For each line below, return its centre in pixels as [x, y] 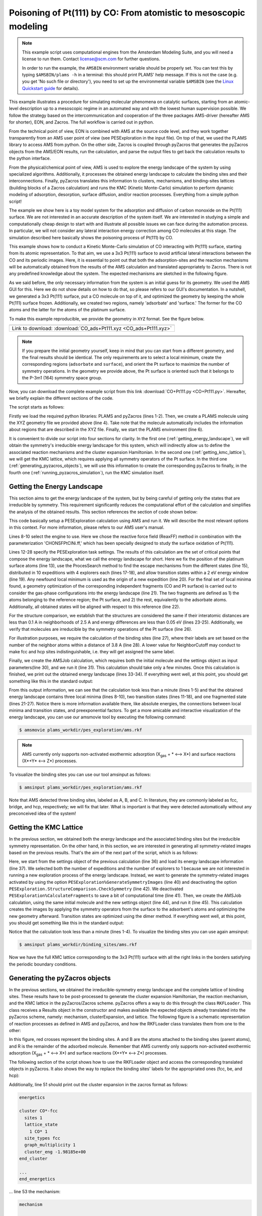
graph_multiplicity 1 [50, 1145]
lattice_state [41, 1125]
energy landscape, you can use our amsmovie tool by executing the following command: [98, 717]
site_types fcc [42, 1138]
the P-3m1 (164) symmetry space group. [62, 378]
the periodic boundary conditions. [43, 964]
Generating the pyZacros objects [60, 978]
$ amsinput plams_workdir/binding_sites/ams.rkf [78, 945]
